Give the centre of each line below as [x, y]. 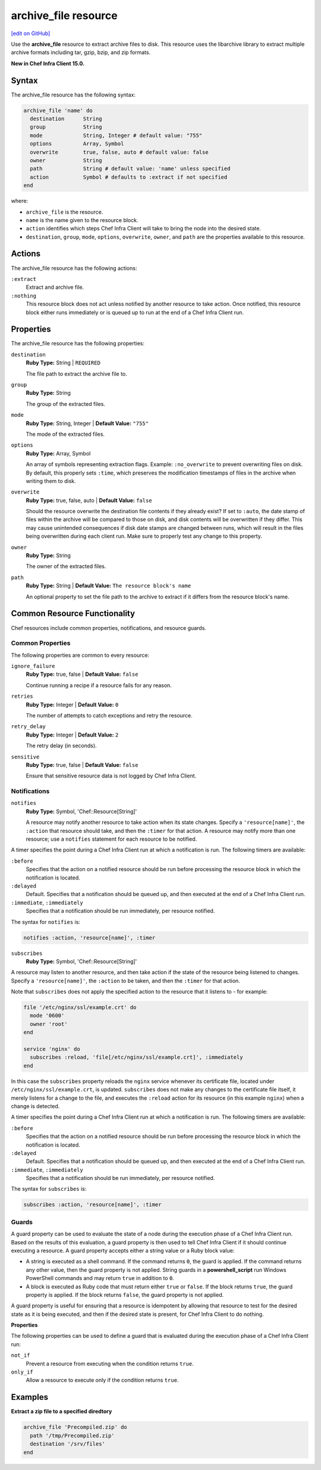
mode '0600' [47, 1016]
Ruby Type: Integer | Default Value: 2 [72, 735]
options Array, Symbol [77, 144]
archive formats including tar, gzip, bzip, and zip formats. [81, 52]
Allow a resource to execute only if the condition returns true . [102, 1380]
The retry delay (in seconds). [62, 746]
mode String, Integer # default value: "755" [116, 135]
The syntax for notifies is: [45, 922]
